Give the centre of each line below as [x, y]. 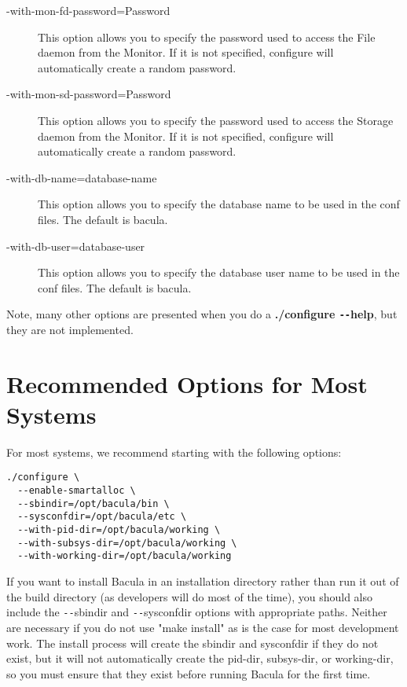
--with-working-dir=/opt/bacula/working [125, 556]
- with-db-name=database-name [82, 177]
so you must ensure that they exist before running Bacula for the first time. [189, 673]
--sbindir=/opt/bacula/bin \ [93, 503]
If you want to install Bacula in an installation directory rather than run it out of [203, 581]
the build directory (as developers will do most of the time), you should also [190, 596]
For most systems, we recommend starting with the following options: [174, 452]
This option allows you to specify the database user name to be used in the [219, 272]
